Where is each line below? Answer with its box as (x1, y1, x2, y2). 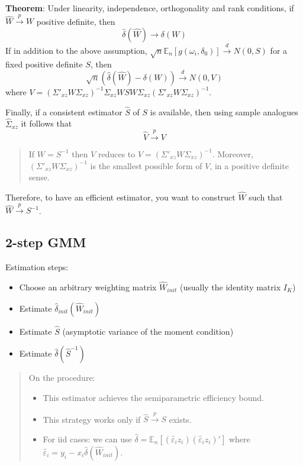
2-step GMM (5, 233, 86, 251)
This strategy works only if (43, 413, 141, 425)
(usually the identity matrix (179, 280, 281, 293)
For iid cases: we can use (43, 432, 132, 445)
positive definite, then (36, 15, 115, 27)
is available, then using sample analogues (150, 105, 298, 118)
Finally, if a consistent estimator (5, 105, 123, 118)
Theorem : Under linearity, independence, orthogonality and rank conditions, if (5, 2, 294, 14)
